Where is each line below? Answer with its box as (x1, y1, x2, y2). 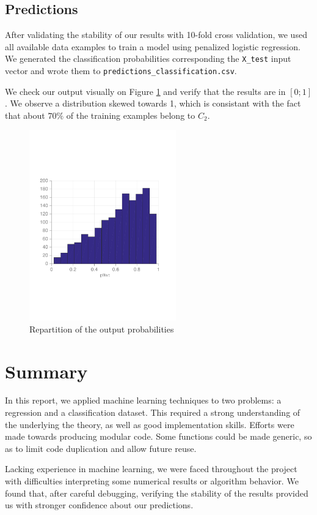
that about (5, 108, 45, 121)
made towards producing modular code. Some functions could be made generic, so (5, 430, 312, 443)
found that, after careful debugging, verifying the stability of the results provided (5, 486, 308, 499)
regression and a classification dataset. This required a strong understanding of (5, 406, 301, 419)
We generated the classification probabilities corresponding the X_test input (5, 52, 291, 65)
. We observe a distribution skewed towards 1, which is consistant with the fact (5, 97, 301, 110)
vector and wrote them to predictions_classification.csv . (5, 64, 237, 77)
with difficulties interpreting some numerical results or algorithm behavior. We (5, 475, 299, 487)
